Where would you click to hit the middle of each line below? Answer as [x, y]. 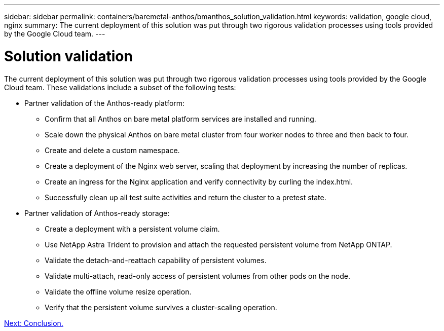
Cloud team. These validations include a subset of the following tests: [120, 87]
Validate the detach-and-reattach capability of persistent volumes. [156, 260]
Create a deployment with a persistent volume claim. [132, 229]
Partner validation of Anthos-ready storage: [97, 213]
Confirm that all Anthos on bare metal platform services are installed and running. [180, 119]
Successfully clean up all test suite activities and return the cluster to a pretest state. [186, 197]
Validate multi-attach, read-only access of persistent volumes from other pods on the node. [197, 276]
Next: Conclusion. [34, 323]
